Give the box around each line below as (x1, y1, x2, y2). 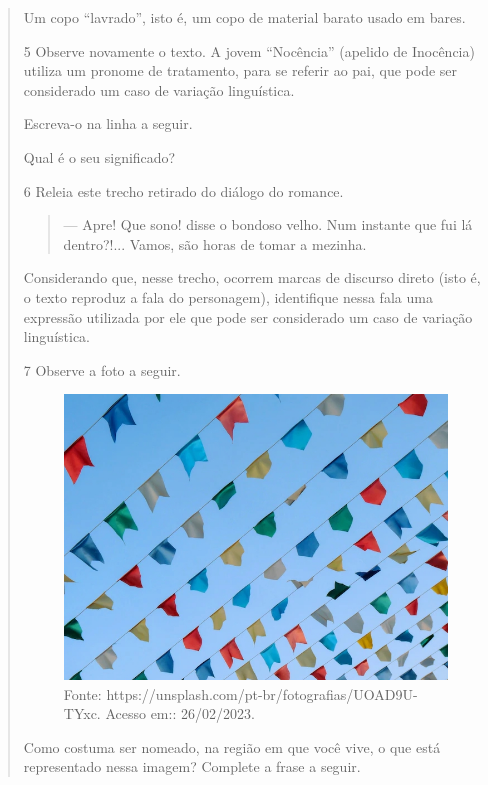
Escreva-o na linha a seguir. (23, 113, 193, 134)
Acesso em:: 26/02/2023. (105, 703, 255, 724)
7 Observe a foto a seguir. (23, 359, 181, 380)
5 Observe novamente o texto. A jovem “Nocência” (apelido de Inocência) (23, 40, 475, 61)
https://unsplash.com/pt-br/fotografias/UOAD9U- (106, 683, 418, 704)
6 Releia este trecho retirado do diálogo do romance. (23, 180, 344, 201)
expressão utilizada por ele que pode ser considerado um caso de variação (23, 306, 473, 327)
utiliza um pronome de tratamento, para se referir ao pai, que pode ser (23, 60, 458, 81)
